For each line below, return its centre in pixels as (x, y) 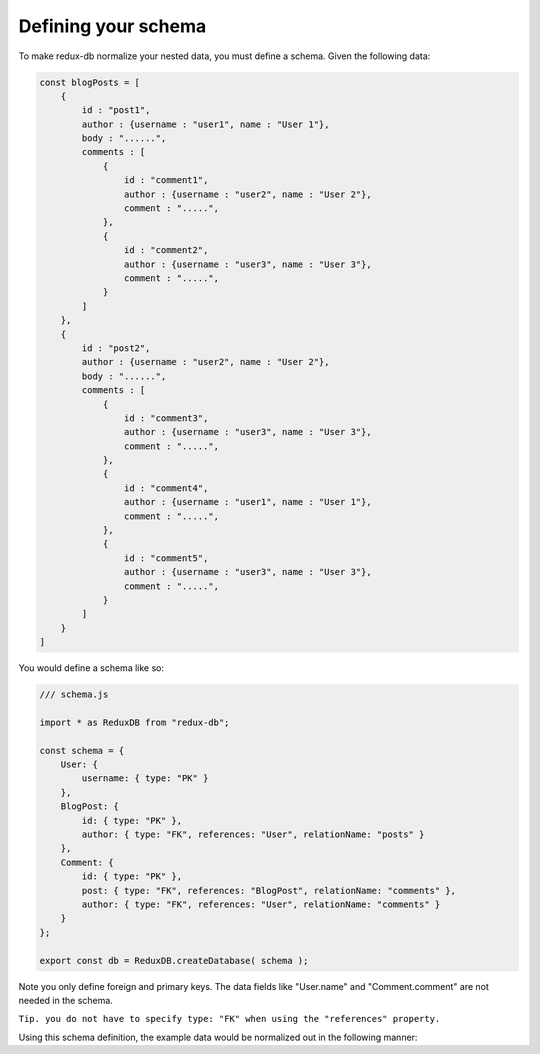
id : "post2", (116, 348)
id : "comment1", (166, 180)
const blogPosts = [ (89, 82)
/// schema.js (74, 694)
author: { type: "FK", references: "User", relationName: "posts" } (253, 834)
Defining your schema (112, 26)
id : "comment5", (166, 558)
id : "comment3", (166, 418)
